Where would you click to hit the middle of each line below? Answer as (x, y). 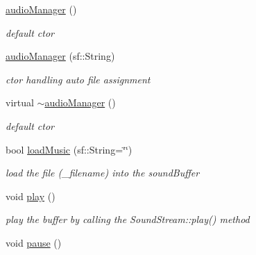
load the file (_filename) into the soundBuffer (103, 173)
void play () (31, 196)
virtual (20, 102)
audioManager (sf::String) (60, 56)
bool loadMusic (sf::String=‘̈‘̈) (69, 149)
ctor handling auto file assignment (78, 79)
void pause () (34, 242)
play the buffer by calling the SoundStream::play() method (128, 219)
